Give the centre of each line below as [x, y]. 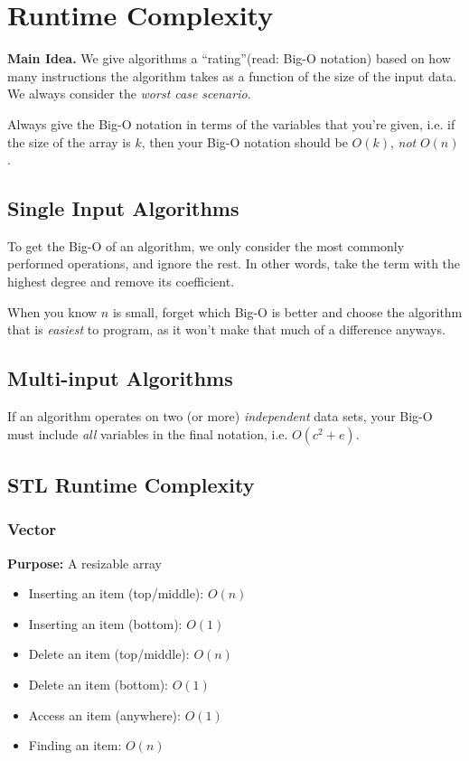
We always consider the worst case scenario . [129, 94]
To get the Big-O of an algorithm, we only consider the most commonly [206, 245]
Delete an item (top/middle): [109, 654]
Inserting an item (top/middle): [116, 593]
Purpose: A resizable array [84, 563]
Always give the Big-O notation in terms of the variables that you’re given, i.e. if [231, 123]
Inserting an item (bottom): [105, 623]
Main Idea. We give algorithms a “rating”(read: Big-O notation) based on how [229, 58]
